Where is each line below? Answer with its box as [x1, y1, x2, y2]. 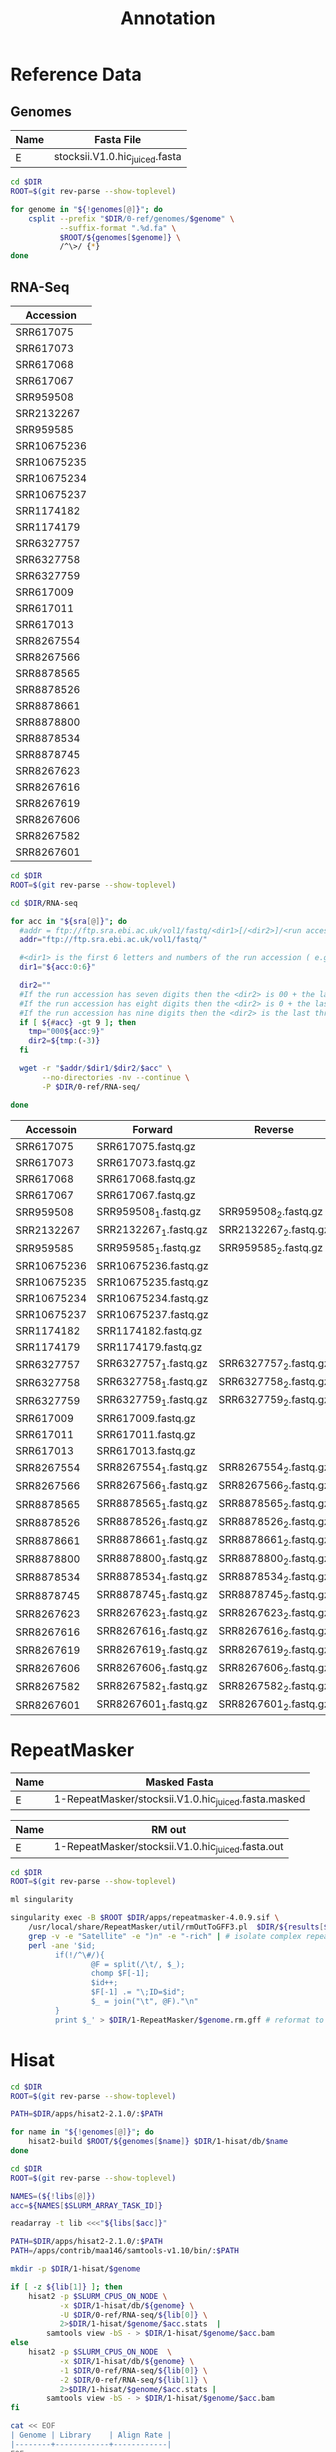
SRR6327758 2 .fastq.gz [218, 1375, 330, 1391]
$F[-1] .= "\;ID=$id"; [90, 1987, 186, 1997]
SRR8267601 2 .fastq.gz [218, 1697, 330, 1713]
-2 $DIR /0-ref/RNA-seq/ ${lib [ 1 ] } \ [59, 2375, 208, 2385]
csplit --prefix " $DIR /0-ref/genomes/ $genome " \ [28, 213, 235, 224]
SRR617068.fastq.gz [96, 1172, 197, 1186]
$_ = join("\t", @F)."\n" [90, 1997, 199, 2007]
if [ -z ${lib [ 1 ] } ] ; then [10, 2282, 123, 2292]
